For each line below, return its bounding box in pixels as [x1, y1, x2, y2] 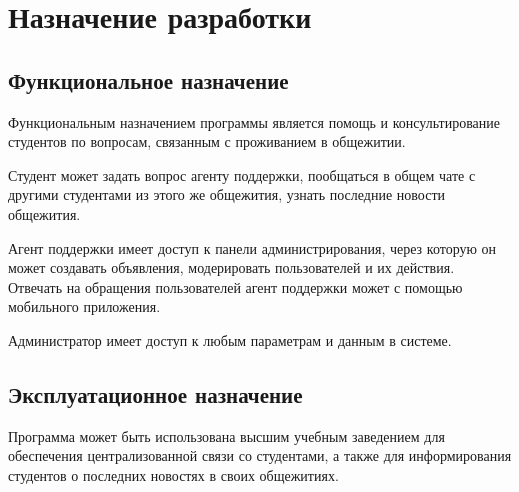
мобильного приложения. [8, 296, 161, 317]
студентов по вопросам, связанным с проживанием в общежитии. [8, 131, 406, 152]
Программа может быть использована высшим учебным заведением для [8, 425, 445, 446]
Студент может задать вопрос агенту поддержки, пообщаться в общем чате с [8, 164, 476, 185]
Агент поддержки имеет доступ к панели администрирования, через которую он [8, 237, 497, 258]
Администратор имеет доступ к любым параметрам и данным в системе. [8, 329, 452, 350]
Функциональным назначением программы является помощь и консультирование [8, 111, 501, 132]
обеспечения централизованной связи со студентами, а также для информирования [8, 445, 512, 466]
